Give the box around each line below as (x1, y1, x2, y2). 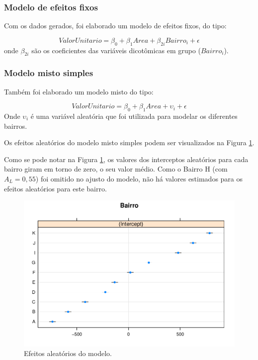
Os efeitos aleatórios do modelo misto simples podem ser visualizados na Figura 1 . (4, 137, 255, 148)
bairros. (4, 120, 27, 131)
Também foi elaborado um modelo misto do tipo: (4, 86, 154, 96)
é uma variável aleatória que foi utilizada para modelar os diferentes (30, 111, 238, 121)
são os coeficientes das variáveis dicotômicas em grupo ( (31, 45, 201, 55)
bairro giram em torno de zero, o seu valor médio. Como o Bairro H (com (4, 164, 228, 174)
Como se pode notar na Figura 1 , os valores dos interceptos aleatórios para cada (4, 154, 249, 164)
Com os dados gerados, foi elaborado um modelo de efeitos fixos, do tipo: (4, 20, 227, 31)
